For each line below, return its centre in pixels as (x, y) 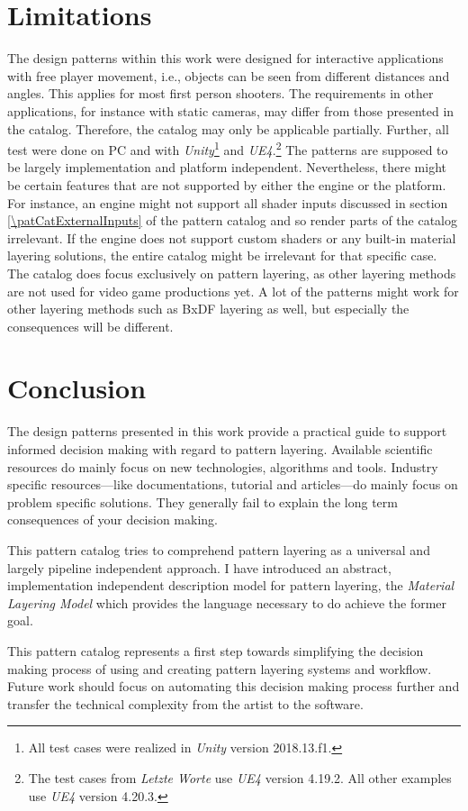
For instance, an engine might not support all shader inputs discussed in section (228, 202)
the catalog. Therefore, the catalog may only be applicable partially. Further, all (228, 128)
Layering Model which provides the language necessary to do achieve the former (227, 602)
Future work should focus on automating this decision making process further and (234, 686)
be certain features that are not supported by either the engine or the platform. (227, 184)
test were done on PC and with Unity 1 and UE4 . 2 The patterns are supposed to (228, 148)
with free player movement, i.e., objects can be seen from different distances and (229, 75)
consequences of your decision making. (112, 519)
